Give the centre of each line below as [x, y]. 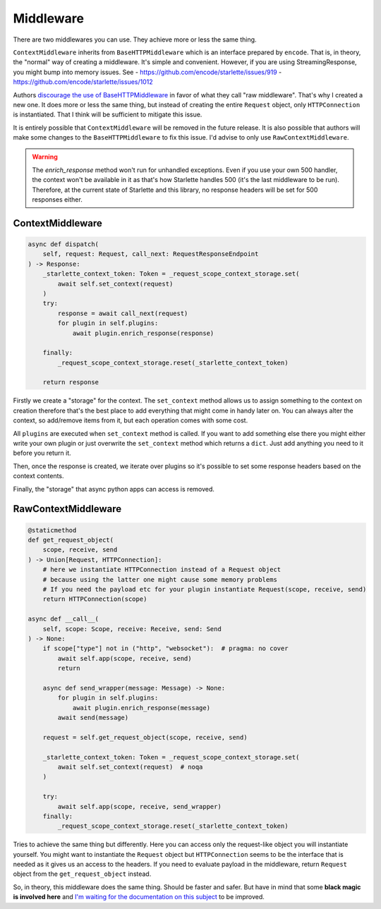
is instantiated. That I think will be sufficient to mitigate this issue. [108, 115]
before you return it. [42, 453]
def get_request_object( [71, 540]
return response [71, 382]
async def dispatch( [63, 244]
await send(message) [93, 718]
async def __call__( [63, 619]
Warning [45, 157]
